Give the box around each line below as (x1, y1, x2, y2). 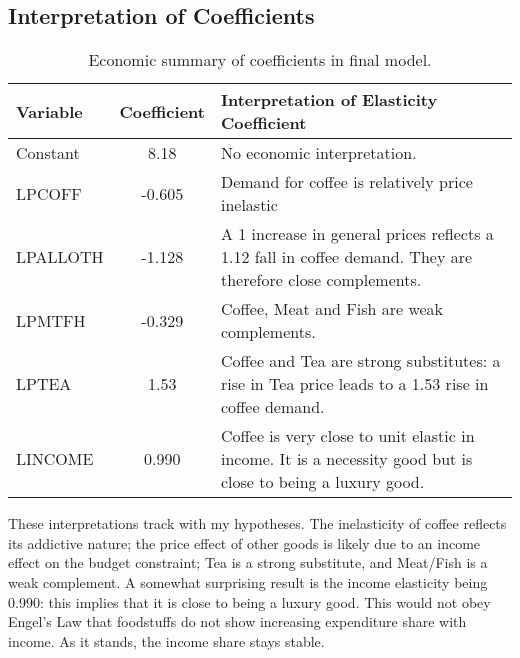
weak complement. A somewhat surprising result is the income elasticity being (8, 571, 488, 592)
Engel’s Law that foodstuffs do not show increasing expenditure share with (8, 611, 467, 632)
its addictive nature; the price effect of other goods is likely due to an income (8, 532, 481, 553)
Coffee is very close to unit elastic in (220, 424, 475, 448)
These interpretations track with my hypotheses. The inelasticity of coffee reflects (8, 513, 507, 534)
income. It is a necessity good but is (220, 447, 473, 471)
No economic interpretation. (220, 141, 417, 165)
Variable (16, 99, 83, 123)
